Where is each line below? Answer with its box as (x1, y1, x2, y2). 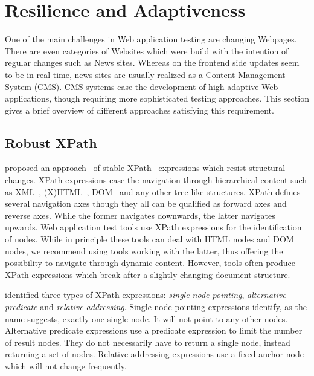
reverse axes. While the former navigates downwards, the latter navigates (5, 209, 275, 221)
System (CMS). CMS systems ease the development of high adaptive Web (5, 80, 278, 92)
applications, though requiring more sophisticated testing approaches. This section (5, 92, 309, 105)
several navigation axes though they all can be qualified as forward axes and (5, 197, 287, 210)
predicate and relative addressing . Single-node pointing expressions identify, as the (5, 300, 307, 313)
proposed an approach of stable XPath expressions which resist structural (5, 161, 286, 174)
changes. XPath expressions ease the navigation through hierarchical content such (5, 173, 307, 186)
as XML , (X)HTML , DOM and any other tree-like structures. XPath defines (5, 185, 301, 198)
